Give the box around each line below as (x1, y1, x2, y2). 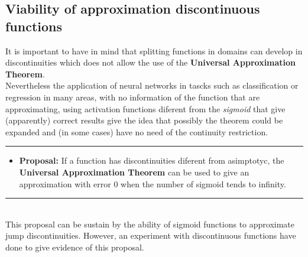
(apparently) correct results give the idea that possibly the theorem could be (5, 114, 283, 126)
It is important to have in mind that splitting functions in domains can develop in (5, 44, 303, 57)
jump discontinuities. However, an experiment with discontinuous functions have (5, 229, 296, 242)
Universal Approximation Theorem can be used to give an (19, 165, 249, 178)
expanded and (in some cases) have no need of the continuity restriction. (5, 125, 268, 138)
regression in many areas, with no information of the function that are (5, 90, 260, 103)
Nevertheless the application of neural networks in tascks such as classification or (5, 79, 299, 92)
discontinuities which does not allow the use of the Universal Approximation (5, 56, 296, 69)
